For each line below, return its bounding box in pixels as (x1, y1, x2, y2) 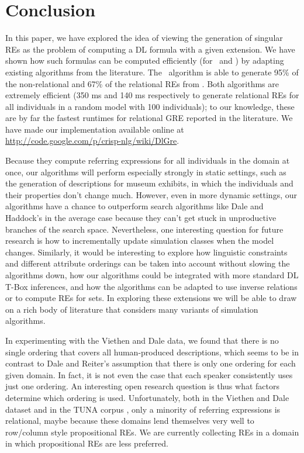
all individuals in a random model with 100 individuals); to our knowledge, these (5, 100, 295, 112)
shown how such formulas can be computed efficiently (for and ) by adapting (5, 54, 284, 67)
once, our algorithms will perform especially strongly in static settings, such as (5, 165, 286, 178)
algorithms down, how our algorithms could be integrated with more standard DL (5, 269, 299, 281)
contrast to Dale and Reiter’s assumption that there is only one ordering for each (5, 357, 296, 369)
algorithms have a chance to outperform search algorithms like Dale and (5, 200, 264, 212)
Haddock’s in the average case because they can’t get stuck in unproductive (5, 212, 277, 224)
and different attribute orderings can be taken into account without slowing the (5, 257, 290, 269)
